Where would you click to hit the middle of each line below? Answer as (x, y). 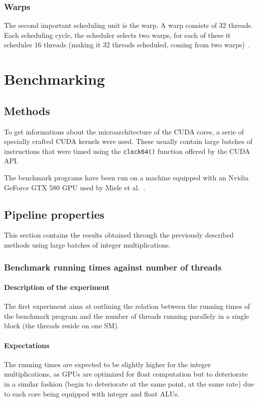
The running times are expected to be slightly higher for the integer (108, 364)
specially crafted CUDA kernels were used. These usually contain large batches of (128, 141)
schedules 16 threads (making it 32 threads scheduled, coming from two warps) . (127, 45)
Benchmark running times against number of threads (113, 267)
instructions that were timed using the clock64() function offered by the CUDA (127, 151)
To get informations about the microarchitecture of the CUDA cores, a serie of (124, 131)
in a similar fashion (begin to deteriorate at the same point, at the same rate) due (129, 384)
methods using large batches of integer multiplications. (87, 245)
